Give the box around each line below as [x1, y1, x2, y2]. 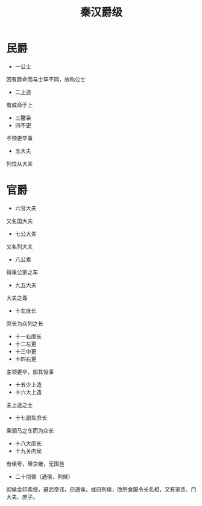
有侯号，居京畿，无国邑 [6, 460, 65, 467]
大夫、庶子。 [6, 493, 38, 501]
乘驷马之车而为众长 [6, 426, 54, 434]
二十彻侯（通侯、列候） [14, 473, 74, 480]
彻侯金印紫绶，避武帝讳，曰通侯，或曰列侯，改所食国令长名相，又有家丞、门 [6, 485, 197, 493]
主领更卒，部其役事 [6, 368, 54, 375]
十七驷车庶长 [14, 414, 47, 421]
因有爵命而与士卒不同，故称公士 [6, 75, 86, 83]
